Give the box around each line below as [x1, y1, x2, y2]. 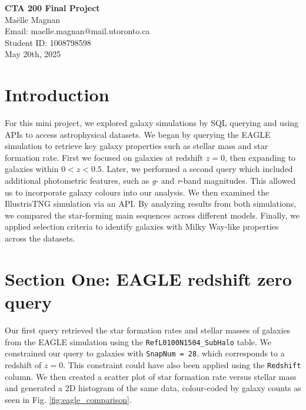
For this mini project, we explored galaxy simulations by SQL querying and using [5, 117, 299, 129]
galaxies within [5, 163, 59, 175]
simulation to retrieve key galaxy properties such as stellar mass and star [5, 140, 268, 152]
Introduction [5, 82, 109, 107]
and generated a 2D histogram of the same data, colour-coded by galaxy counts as [5, 382, 301, 394]
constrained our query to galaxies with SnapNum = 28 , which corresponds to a [5, 347, 285, 359]
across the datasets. [5, 232, 75, 244]
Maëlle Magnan [5, 13, 61, 25]
